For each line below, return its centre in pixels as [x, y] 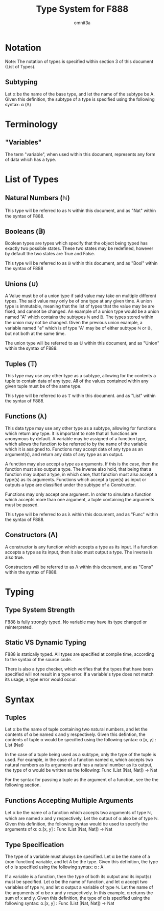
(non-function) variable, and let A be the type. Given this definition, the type [82, 862]
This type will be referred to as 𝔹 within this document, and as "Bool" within [82, 263]
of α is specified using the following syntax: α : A [54, 867]
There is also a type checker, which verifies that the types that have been [79, 669]
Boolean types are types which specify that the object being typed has [76, 243]
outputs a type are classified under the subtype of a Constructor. [70, 485]
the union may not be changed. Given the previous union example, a [74, 323]
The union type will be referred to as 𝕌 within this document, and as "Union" [82, 343]
